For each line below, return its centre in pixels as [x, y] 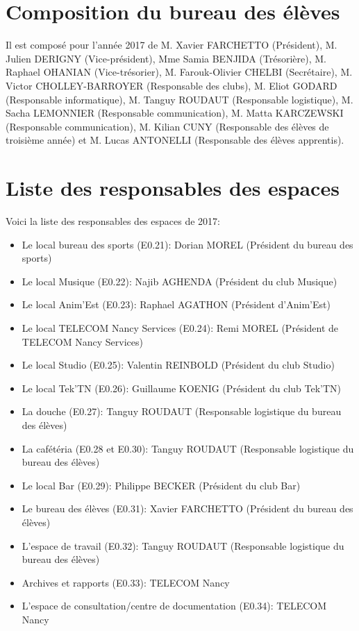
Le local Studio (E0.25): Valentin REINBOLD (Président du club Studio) [178, 365]
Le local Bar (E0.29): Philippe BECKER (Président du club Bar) [161, 485]
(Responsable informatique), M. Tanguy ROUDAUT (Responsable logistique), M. [179, 99]
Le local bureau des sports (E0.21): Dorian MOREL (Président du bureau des [187, 244]
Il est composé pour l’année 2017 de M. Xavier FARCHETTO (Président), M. [172, 45]
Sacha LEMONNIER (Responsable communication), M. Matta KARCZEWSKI [175, 113]
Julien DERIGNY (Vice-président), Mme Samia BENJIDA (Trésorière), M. [166, 58]
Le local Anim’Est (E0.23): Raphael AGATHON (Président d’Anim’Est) [176, 304]
